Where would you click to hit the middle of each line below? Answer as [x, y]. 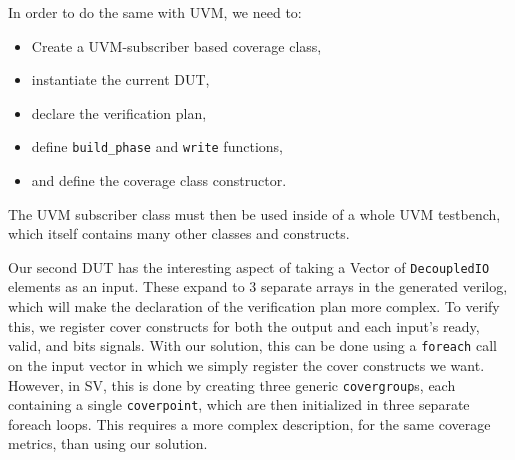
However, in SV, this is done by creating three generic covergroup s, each [232, 384]
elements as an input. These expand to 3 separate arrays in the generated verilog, [258, 286]
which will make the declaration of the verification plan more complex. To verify [254, 306]
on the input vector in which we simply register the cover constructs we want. [246, 364]
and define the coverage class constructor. [159, 180]
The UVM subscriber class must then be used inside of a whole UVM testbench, [254, 213]
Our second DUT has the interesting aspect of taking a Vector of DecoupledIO [249, 266]
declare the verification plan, [119, 112]
